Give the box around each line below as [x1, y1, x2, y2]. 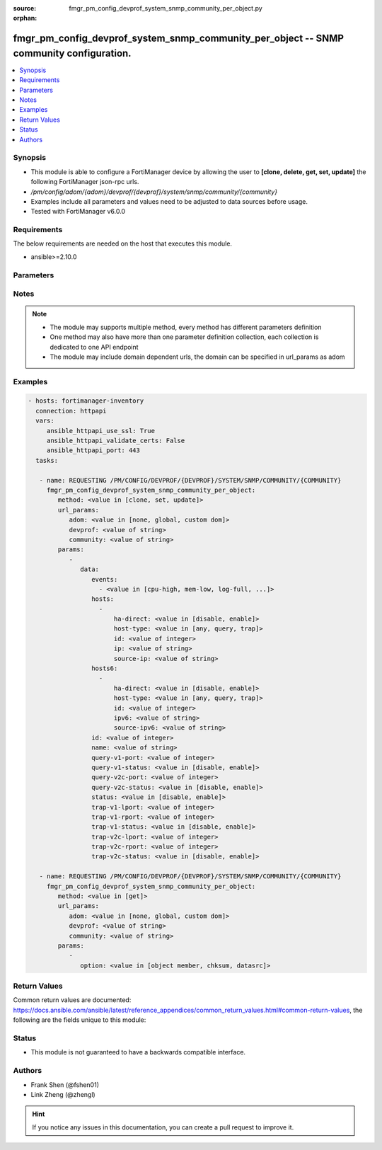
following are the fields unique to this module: [13, 1016, 146, 1024]
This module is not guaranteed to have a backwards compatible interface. [30, 1048, 246, 1057]
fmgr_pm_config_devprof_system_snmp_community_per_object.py [69, 4, 263, 12]
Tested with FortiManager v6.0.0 [30, 207, 126, 216]
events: [91, 575, 118, 583]
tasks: [35, 456, 59, 464]
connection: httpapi [35, 407, 107, 415]
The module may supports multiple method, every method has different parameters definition [50, 323, 322, 331]
